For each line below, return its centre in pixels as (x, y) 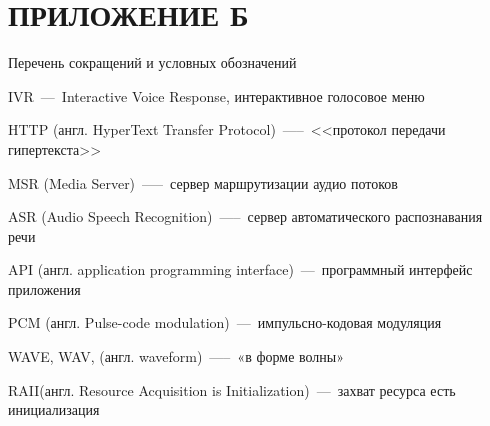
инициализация (54, 409)
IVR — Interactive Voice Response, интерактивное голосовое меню (216, 95)
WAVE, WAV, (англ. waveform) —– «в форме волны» (176, 356)
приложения (44, 288)
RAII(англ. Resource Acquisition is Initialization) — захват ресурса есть (232, 389)
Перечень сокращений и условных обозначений (152, 62)
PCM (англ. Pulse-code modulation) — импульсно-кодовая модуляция (225, 322)
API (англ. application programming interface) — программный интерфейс (240, 269)
